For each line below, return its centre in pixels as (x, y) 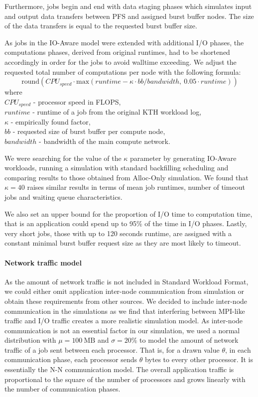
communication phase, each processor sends (71, 359)
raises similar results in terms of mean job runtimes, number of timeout (136, 187)
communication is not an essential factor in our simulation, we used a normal (122, 330)
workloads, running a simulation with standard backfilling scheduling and (117, 168)
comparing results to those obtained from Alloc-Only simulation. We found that (127, 177)
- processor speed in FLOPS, (77, 101)
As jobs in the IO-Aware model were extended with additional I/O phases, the (124, 42)
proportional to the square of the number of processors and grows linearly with (125, 379)
